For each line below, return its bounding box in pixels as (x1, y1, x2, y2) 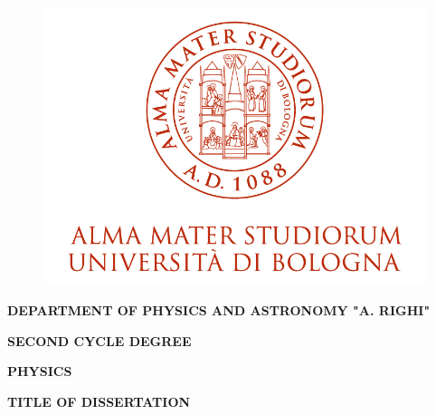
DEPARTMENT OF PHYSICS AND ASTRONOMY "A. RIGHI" (7, 301, 431, 319)
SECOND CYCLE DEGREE (7, 331, 192, 350)
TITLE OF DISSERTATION (7, 391, 191, 410)
